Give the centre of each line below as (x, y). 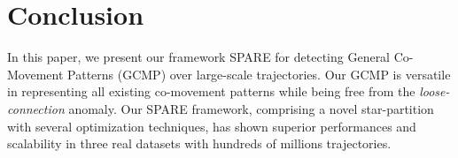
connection (36, 108)
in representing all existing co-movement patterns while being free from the (211, 91)
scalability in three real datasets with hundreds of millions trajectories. (199, 143)
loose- (435, 91)
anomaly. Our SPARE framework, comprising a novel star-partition (251, 108)
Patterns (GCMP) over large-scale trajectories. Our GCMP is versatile (259, 74)
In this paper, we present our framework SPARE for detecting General (199, 57)
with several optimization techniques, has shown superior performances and (212, 126)
